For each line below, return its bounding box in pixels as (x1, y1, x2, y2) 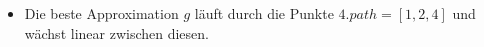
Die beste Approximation (24, 3, 179, 23)
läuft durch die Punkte (194, 3, 334, 23)
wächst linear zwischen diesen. (24, 22, 209, 43)
